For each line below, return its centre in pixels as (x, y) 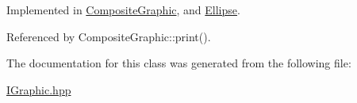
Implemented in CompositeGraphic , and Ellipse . (123, 10)
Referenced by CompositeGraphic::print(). (109, 36)
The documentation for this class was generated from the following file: (179, 63)
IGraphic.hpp (39, 89)
